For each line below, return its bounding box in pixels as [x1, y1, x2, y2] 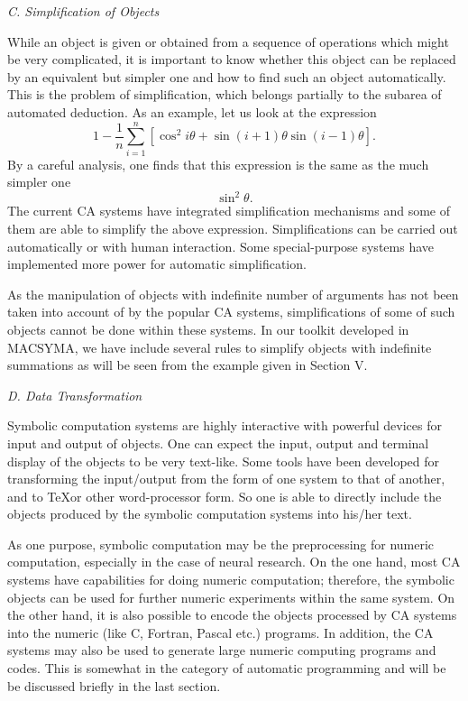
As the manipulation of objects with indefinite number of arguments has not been [7, 284, 459, 303]
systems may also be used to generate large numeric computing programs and [7, 641, 436, 659]
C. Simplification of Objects [7, 2, 160, 20]
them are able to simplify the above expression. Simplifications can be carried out [7, 218, 458, 237]
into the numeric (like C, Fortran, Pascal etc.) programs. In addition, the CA [7, 623, 434, 641]
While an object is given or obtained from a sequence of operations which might [7, 32, 449, 51]
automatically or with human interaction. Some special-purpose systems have [7, 236, 434, 255]
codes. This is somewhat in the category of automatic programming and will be [7, 659, 446, 678]
